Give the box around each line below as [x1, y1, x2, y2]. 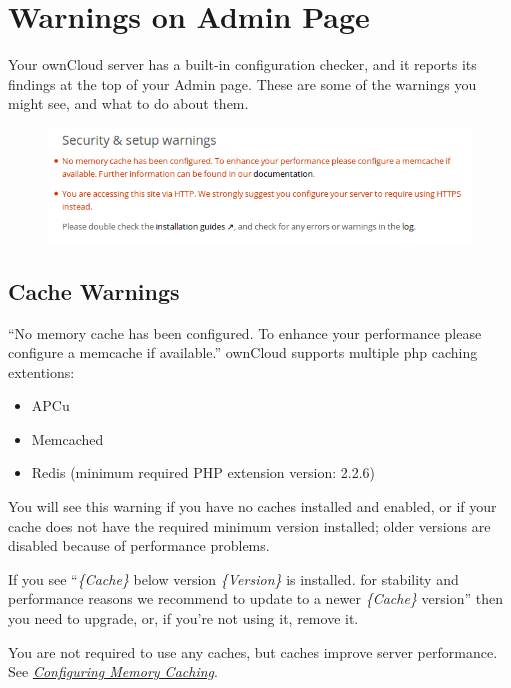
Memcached [31, 428, 104, 449]
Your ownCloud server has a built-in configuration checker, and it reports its [8, 54, 477, 75]
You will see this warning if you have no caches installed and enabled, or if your [8, 496, 497, 517]
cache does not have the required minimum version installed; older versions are [8, 515, 491, 536]
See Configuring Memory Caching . [8, 661, 218, 682]
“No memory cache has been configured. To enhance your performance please [8, 322, 482, 343]
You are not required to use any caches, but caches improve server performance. [8, 641, 498, 662]
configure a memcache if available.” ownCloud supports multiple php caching [8, 342, 478, 363]
